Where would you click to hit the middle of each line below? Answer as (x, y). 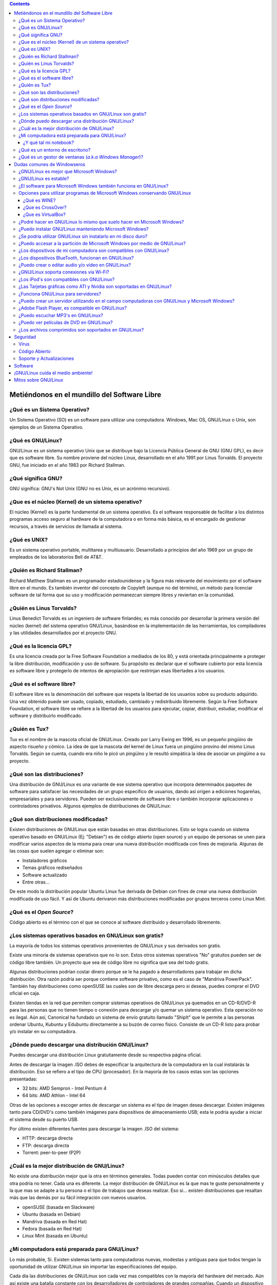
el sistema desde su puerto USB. (44, 1119)
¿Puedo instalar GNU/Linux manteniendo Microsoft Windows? (84, 229)
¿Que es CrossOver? (45, 207)
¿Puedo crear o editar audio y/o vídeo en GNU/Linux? (75, 265)
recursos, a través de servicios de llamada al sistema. (66, 526)
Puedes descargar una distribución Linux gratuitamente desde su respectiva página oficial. (106, 1055)
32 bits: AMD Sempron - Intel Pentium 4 (64, 1088)
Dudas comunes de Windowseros (50, 164)
